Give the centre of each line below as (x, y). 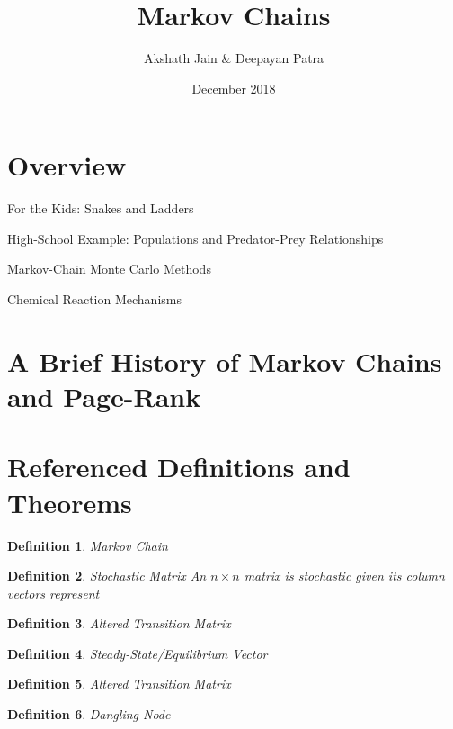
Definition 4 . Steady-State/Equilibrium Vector (138, 653)
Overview (67, 165)
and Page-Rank (104, 396)
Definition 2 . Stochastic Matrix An (107, 576)
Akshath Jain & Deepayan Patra (234, 58)
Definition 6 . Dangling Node (89, 714)
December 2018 (234, 88)
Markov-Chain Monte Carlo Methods (109, 269)
